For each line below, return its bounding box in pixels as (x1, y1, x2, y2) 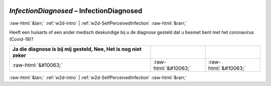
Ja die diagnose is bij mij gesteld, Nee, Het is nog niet (12, 45, 142, 52)
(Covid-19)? (9, 36, 34, 42)
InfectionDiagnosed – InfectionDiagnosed (9, 7, 143, 15)
